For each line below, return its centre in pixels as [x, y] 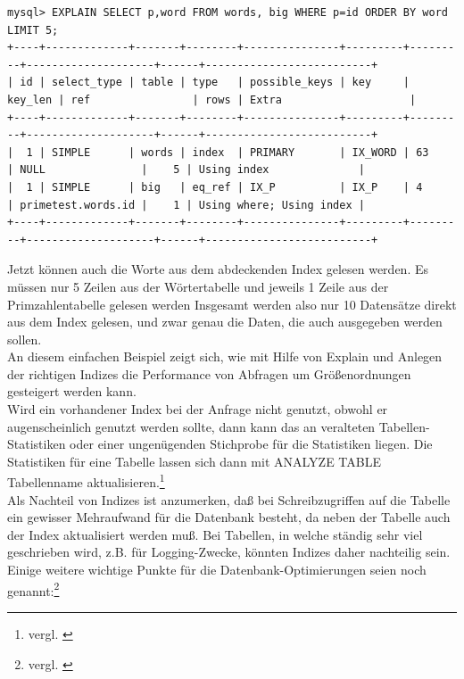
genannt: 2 [33, 589]
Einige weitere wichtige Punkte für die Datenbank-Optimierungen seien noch [217, 570]
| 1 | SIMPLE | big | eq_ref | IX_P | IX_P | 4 [215, 187]
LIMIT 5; [33, 30]
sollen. [25, 339]
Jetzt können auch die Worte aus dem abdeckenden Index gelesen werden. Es [218, 269]
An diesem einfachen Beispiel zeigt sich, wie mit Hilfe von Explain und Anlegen [225, 356]
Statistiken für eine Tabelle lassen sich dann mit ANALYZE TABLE [194, 461]
